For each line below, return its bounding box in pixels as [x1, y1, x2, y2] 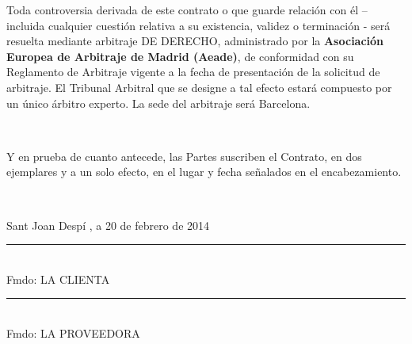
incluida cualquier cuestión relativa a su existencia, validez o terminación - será [6, 17, 391, 33]
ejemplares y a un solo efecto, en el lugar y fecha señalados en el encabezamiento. [6, 163, 402, 180]
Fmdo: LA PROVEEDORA [6, 324, 140, 341]
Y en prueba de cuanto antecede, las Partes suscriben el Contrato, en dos [6, 147, 362, 164]
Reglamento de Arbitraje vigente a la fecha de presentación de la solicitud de [6, 63, 380, 80]
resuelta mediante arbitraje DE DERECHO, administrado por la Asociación [6, 32, 384, 49]
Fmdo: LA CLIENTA [6, 270, 110, 287]
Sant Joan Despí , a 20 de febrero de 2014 [6, 216, 210, 233]
